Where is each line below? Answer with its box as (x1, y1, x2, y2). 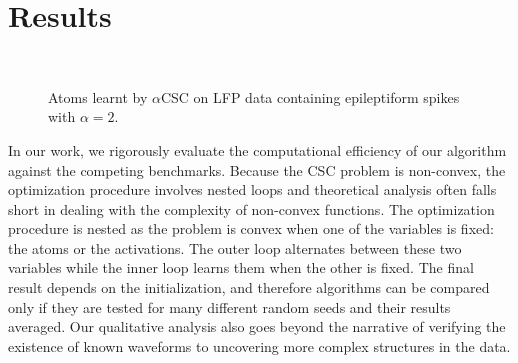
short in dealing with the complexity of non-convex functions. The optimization (8, 198, 495, 219)
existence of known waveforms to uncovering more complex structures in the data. (8, 335, 511, 356)
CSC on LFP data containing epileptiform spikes (160, 86, 460, 107)
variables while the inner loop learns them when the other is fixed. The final (8, 257, 474, 278)
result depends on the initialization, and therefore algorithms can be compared (8, 277, 490, 298)
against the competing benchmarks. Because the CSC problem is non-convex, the (8, 159, 506, 180)
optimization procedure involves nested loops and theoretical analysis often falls (8, 179, 497, 200)
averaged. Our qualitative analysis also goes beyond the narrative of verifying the (8, 316, 506, 337)
